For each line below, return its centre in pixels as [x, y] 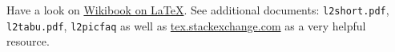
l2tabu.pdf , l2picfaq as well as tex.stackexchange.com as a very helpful [186, 25]
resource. [28, 41]
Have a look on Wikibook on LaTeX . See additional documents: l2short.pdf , [198, 10]
